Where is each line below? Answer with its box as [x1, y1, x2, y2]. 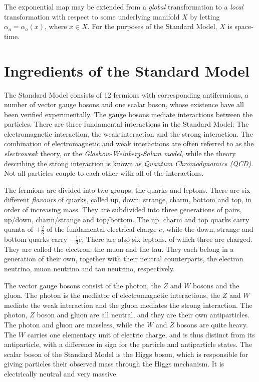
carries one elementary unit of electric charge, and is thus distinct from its [27, 329, 255, 339]
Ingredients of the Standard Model [4, 60, 249, 81]
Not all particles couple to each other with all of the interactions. [4, 168, 204, 178]
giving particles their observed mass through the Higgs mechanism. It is [4, 358, 224, 369]
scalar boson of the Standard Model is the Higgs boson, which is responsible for [4, 348, 248, 359]
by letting [190, 11, 220, 22]
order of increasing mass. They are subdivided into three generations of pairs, [4, 204, 242, 215]
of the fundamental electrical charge [47, 224, 157, 234]
